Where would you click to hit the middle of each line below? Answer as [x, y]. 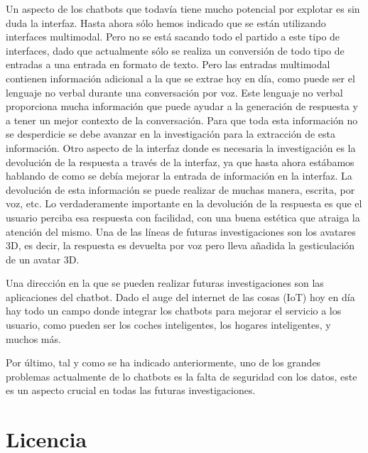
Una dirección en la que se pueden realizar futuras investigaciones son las [165, 283]
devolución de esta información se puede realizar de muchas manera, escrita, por [180, 189]
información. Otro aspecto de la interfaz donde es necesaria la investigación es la [181, 147]
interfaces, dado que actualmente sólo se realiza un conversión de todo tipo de [175, 50]
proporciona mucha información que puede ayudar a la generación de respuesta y [182, 106]
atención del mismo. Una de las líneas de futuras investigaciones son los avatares [181, 231]
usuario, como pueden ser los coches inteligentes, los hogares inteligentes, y [168, 325]
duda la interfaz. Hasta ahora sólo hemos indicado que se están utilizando [166, 22]
